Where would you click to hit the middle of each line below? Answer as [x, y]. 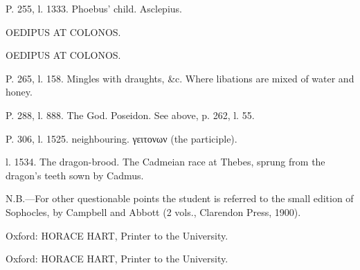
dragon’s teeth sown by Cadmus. [75, 175]
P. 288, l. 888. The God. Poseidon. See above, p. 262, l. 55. [130, 115]
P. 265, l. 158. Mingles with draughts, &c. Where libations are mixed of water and [180, 78]
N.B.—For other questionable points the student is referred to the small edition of [180, 198]
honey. [19, 92]
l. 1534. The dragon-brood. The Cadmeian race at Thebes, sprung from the [165, 162]
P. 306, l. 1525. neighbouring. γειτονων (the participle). [121, 138]
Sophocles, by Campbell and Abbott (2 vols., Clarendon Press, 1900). [153, 211]
